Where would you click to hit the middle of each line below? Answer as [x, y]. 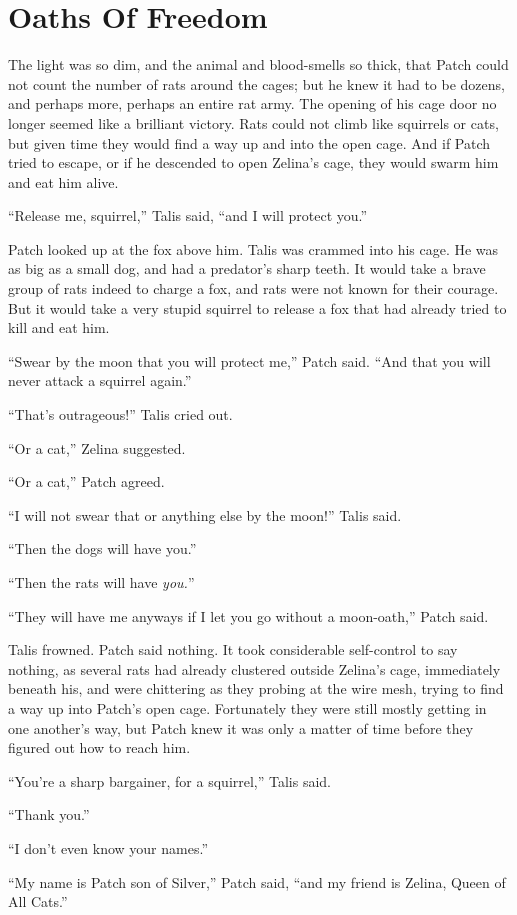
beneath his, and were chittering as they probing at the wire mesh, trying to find [256, 688]
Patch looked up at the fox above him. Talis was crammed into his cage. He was [253, 248]
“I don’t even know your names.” [108, 847]
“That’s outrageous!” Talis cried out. [120, 414]
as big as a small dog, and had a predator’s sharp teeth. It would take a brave [247, 268]
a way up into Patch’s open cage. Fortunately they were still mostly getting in [247, 707]
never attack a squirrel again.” [100, 380]
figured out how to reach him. [99, 747]
